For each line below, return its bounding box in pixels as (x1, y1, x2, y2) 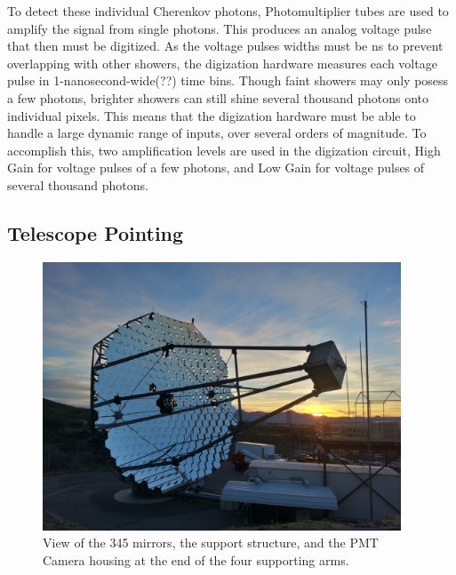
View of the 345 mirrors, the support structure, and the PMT (43, 533, 379, 552)
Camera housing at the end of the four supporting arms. (43, 551, 349, 570)
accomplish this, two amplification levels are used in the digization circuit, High (7, 140, 441, 159)
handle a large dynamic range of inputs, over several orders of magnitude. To (7, 124, 427, 142)
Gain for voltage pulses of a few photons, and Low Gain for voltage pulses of (7, 158, 425, 177)
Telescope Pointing (7, 219, 184, 246)
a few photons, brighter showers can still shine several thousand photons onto (7, 88, 429, 107)
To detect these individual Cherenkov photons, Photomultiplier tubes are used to (7, 2, 449, 20)
